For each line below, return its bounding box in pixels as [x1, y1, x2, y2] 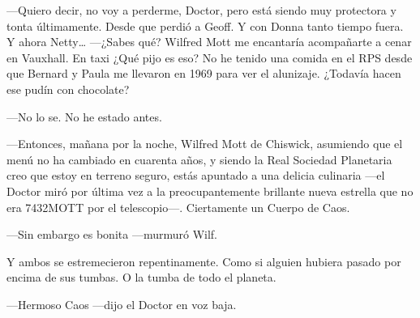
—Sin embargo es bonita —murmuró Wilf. [6, 226, 217, 243]
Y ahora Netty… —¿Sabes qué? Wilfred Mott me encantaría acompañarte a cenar [6, 33, 412, 50]
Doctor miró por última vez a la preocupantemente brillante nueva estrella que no [6, 182, 414, 199]
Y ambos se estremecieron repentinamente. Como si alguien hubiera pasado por [6, 252, 401, 269]
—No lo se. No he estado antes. [6, 108, 162, 125]
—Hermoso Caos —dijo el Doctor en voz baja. [6, 295, 237, 312]
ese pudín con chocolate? [6, 80, 130, 97]
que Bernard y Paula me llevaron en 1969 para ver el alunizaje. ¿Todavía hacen [6, 65, 401, 82]
